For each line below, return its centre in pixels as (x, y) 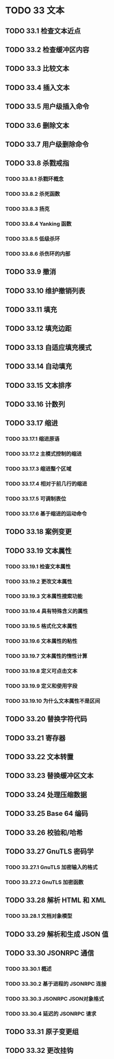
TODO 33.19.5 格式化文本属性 (41, 626)
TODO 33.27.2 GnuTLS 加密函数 (44, 882)
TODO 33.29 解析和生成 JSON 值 (57, 934)
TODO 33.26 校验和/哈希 (44, 832)
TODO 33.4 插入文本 (37, 87)
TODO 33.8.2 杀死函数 (33, 194)
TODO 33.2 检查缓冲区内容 (47, 50)
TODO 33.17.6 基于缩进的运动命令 (46, 514)
